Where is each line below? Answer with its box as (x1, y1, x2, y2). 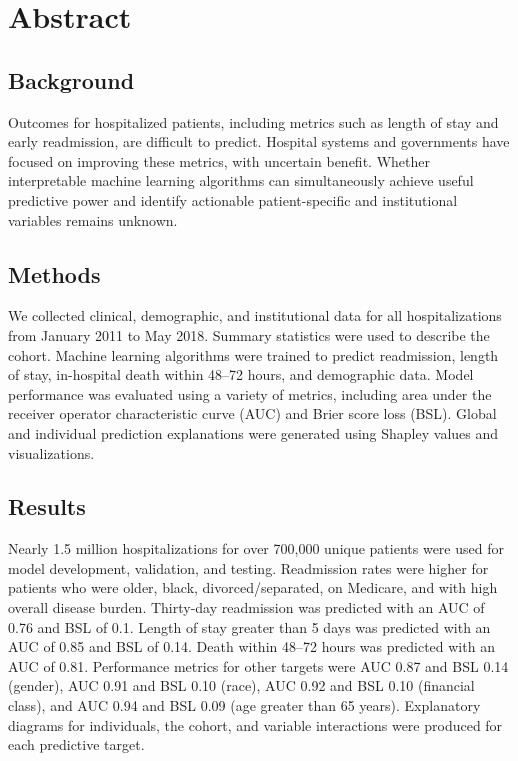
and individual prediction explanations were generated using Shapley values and (8, 422, 499, 443)
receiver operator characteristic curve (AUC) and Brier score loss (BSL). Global (8, 403, 497, 424)
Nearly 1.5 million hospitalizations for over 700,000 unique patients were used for (8, 538, 504, 559)
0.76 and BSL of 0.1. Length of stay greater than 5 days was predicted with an (8, 616, 491, 637)
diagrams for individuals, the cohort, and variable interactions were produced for (8, 714, 503, 735)
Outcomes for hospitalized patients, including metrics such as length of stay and (8, 111, 499, 132)
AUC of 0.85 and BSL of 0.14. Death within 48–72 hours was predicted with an (8, 636, 495, 657)
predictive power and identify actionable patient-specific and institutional (8, 189, 458, 210)
